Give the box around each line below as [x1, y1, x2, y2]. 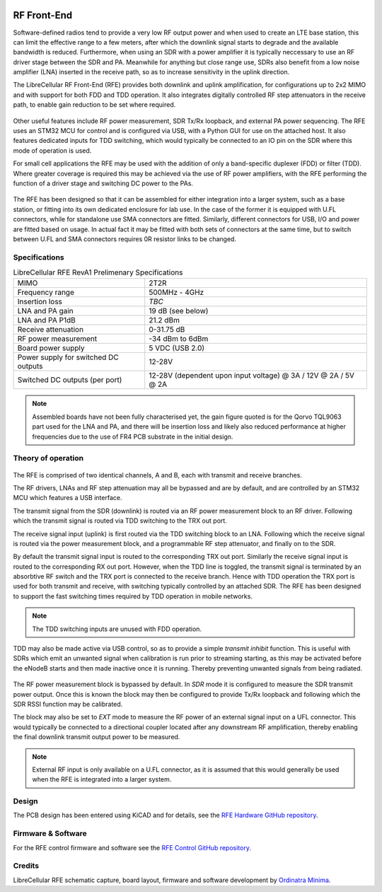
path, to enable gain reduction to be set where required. [13, 100, 176, 109]
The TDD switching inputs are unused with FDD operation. [32, 625, 202, 633]
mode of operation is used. [13, 146, 92, 155]
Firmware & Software [13, 828, 88, 838]
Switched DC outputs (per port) [17, 375, 122, 385]
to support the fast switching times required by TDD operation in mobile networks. [13, 591, 253, 601]
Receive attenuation [17, 325, 84, 335]
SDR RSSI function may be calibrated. [13, 700, 123, 708]
